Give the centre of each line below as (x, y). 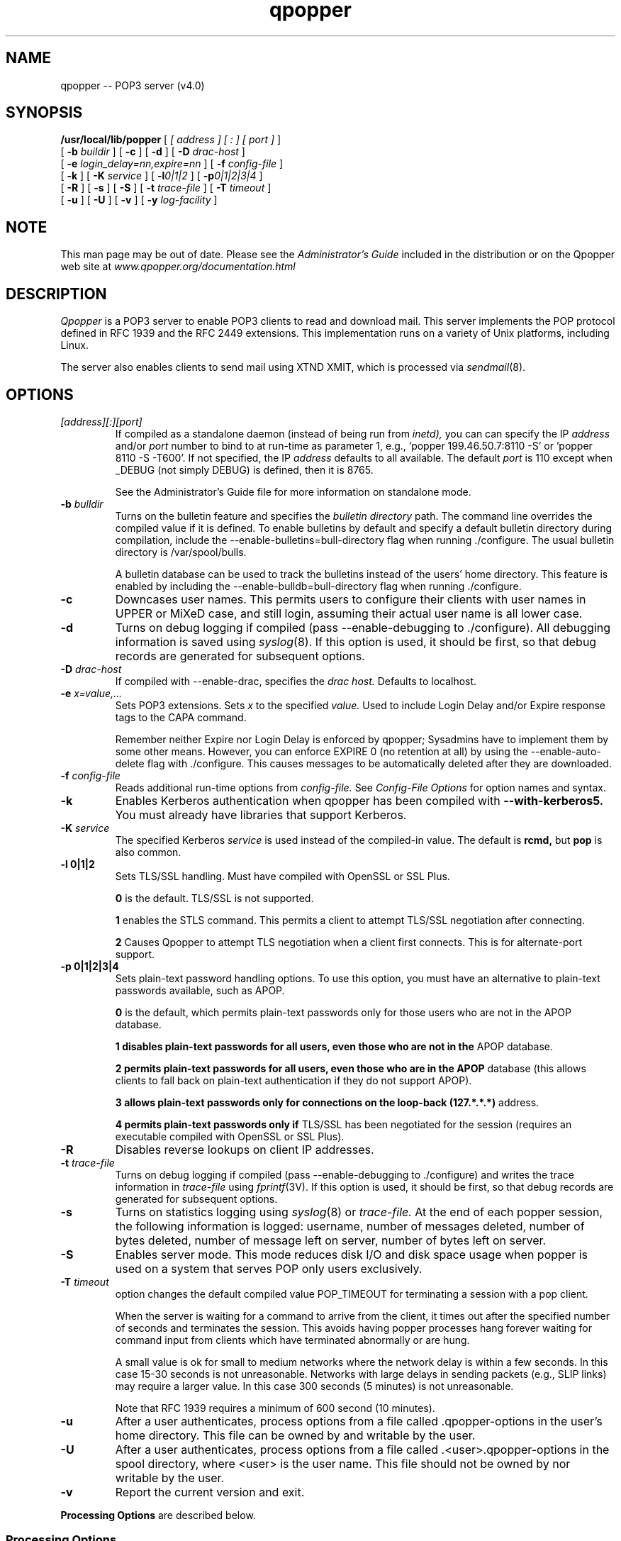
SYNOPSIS (44, 113)
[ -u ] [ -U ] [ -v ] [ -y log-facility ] (139, 200)
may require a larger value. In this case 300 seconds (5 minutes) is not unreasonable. (314, 1386)
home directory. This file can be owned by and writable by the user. (295, 1435)
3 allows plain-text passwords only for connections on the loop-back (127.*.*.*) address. (327, 1102)
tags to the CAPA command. (181, 717)
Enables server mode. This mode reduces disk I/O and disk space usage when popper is (352, 1254)
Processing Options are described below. (158, 1515)
